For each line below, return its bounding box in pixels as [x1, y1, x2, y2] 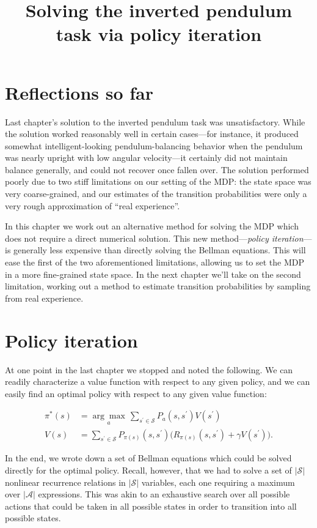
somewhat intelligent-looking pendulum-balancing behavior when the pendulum [5, 139, 303, 152]
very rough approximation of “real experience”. [5, 199, 180, 212]
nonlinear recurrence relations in [5, 475, 126, 488]
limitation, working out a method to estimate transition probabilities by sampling [5, 280, 311, 292]
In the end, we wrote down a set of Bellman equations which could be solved [5, 452, 292, 464]
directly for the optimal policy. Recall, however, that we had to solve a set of [5, 463, 292, 476]
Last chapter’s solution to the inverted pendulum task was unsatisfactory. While [5, 115, 305, 128]
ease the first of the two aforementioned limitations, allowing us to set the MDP [5, 256, 305, 269]
